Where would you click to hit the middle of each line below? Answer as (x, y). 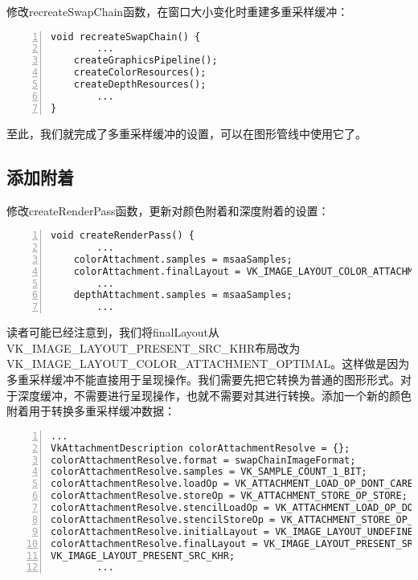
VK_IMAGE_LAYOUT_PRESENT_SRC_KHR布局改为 (154, 347)
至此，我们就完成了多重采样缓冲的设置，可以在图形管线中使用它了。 (186, 133)
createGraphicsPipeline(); (145, 61)
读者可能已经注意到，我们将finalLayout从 (113, 332)
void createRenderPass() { (123, 236)
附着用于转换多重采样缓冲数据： (91, 411)
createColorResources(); (140, 73)
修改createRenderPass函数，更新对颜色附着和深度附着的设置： (168, 210)
